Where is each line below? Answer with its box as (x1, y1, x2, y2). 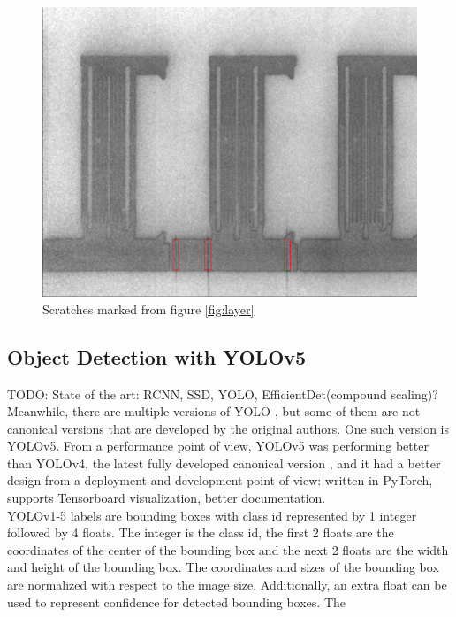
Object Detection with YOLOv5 (7, 343, 307, 370)
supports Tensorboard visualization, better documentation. (7, 489, 326, 507)
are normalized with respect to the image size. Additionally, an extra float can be (7, 575, 447, 594)
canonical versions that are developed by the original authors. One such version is (7, 419, 449, 437)
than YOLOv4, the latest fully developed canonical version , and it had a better (7, 453, 441, 472)
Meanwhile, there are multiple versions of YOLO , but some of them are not (7, 402, 421, 420)
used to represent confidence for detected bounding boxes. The (7, 592, 346, 611)
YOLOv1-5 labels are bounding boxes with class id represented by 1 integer (7, 505, 417, 524)
